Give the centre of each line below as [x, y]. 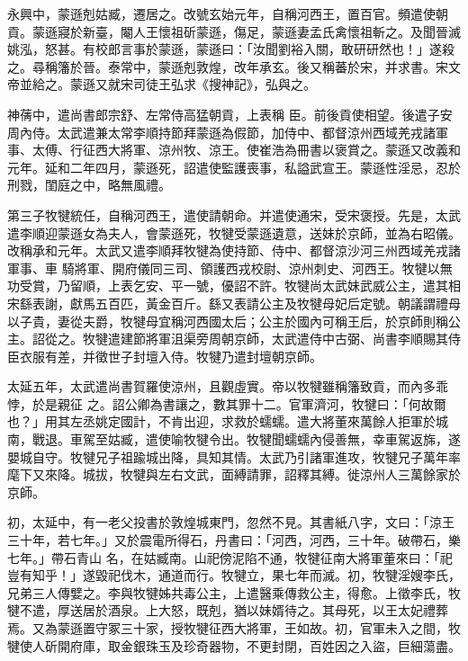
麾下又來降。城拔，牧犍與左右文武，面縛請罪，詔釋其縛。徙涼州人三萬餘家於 [234, 474]
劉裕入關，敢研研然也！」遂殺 [366, 49]
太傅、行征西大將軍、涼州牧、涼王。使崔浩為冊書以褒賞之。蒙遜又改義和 [246, 150]
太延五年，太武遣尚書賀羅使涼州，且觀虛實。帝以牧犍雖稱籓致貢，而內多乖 [228, 386]
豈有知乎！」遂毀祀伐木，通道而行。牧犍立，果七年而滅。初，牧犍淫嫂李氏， [234, 575]
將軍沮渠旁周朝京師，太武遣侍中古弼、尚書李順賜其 [297, 339]
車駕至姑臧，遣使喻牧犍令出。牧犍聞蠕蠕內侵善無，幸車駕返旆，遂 [265, 439]
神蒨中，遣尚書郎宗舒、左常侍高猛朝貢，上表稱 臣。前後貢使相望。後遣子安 [230, 114]
